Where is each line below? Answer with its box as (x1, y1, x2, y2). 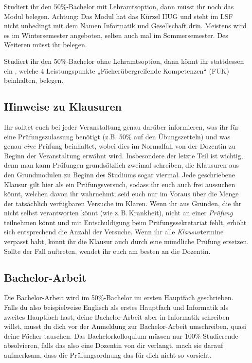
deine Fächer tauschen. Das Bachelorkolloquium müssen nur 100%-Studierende (4, 330, 238, 341)
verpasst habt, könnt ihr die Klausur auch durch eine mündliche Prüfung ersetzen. (4, 236, 249, 247)
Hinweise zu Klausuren (4, 99, 122, 114)
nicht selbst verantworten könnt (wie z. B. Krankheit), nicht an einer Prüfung (4, 208, 233, 218)
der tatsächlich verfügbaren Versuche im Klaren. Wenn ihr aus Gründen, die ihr (4, 198, 242, 208)
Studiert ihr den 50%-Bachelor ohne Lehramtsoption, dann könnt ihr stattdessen (4, 56, 244, 66)
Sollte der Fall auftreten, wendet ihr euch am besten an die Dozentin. (4, 246, 211, 256)
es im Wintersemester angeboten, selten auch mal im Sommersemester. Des (4, 30, 228, 40)
